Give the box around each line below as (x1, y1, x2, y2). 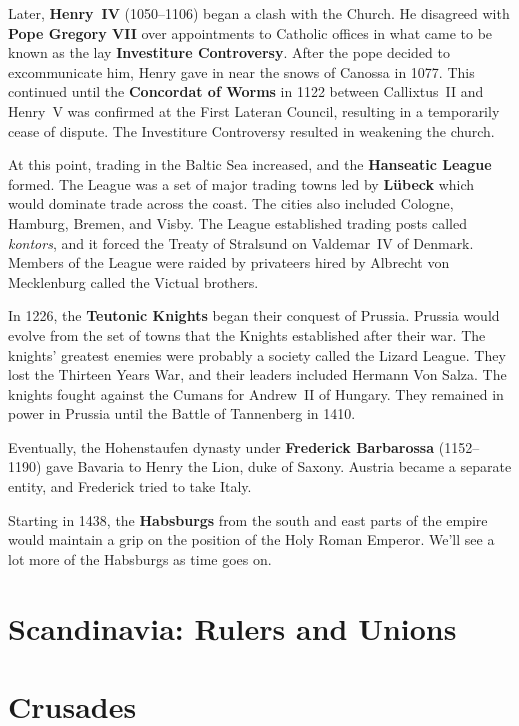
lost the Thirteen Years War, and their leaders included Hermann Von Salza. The (8, 364, 507, 385)
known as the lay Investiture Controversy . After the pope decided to (8, 42, 450, 63)
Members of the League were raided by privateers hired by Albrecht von (8, 252, 450, 273)
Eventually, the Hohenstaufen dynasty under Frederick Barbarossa (8, 436, 435, 457)
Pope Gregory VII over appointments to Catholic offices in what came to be (8, 22, 493, 43)
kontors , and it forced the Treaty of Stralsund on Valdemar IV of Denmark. (8, 232, 474, 253)
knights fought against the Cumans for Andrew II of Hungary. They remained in (8, 383, 504, 404)
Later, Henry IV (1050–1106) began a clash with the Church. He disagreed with (8, 3, 510, 23)
